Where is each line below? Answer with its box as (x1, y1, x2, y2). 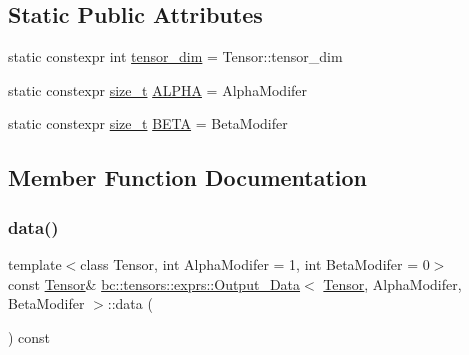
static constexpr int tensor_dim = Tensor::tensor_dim (8, 46, 343, 67)
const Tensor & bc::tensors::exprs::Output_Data (8, 273, 301, 294)
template (8, 253, 62, 274)
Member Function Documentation (8, 162, 368, 193)
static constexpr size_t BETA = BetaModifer (8, 113, 288, 134)
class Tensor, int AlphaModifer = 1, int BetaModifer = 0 (80, 253, 430, 274)
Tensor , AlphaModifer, (323, 273, 462, 294)
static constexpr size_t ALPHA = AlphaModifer (8, 79, 308, 100)
